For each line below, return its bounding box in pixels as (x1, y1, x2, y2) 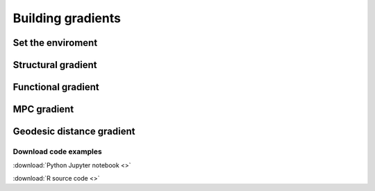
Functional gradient (12, 81, 100, 93)
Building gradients (12, 10, 122, 26)
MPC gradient (12, 103, 74, 115)
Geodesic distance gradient (12, 126, 135, 138)
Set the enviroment (12, 37, 98, 49)
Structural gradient (12, 59, 97, 71)
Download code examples (12, 147, 102, 156)
